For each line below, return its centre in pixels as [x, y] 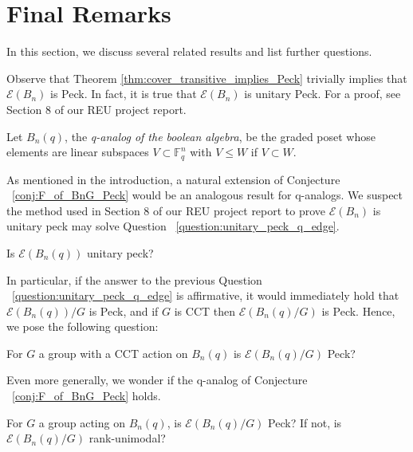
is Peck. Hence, [358, 311]
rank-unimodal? [127, 438]
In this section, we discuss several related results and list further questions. [189, 51]
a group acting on [82, 422]
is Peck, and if [124, 311]
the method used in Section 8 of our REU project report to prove [166, 210]
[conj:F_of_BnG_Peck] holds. [87, 396]
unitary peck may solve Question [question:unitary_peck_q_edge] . [173, 226]
